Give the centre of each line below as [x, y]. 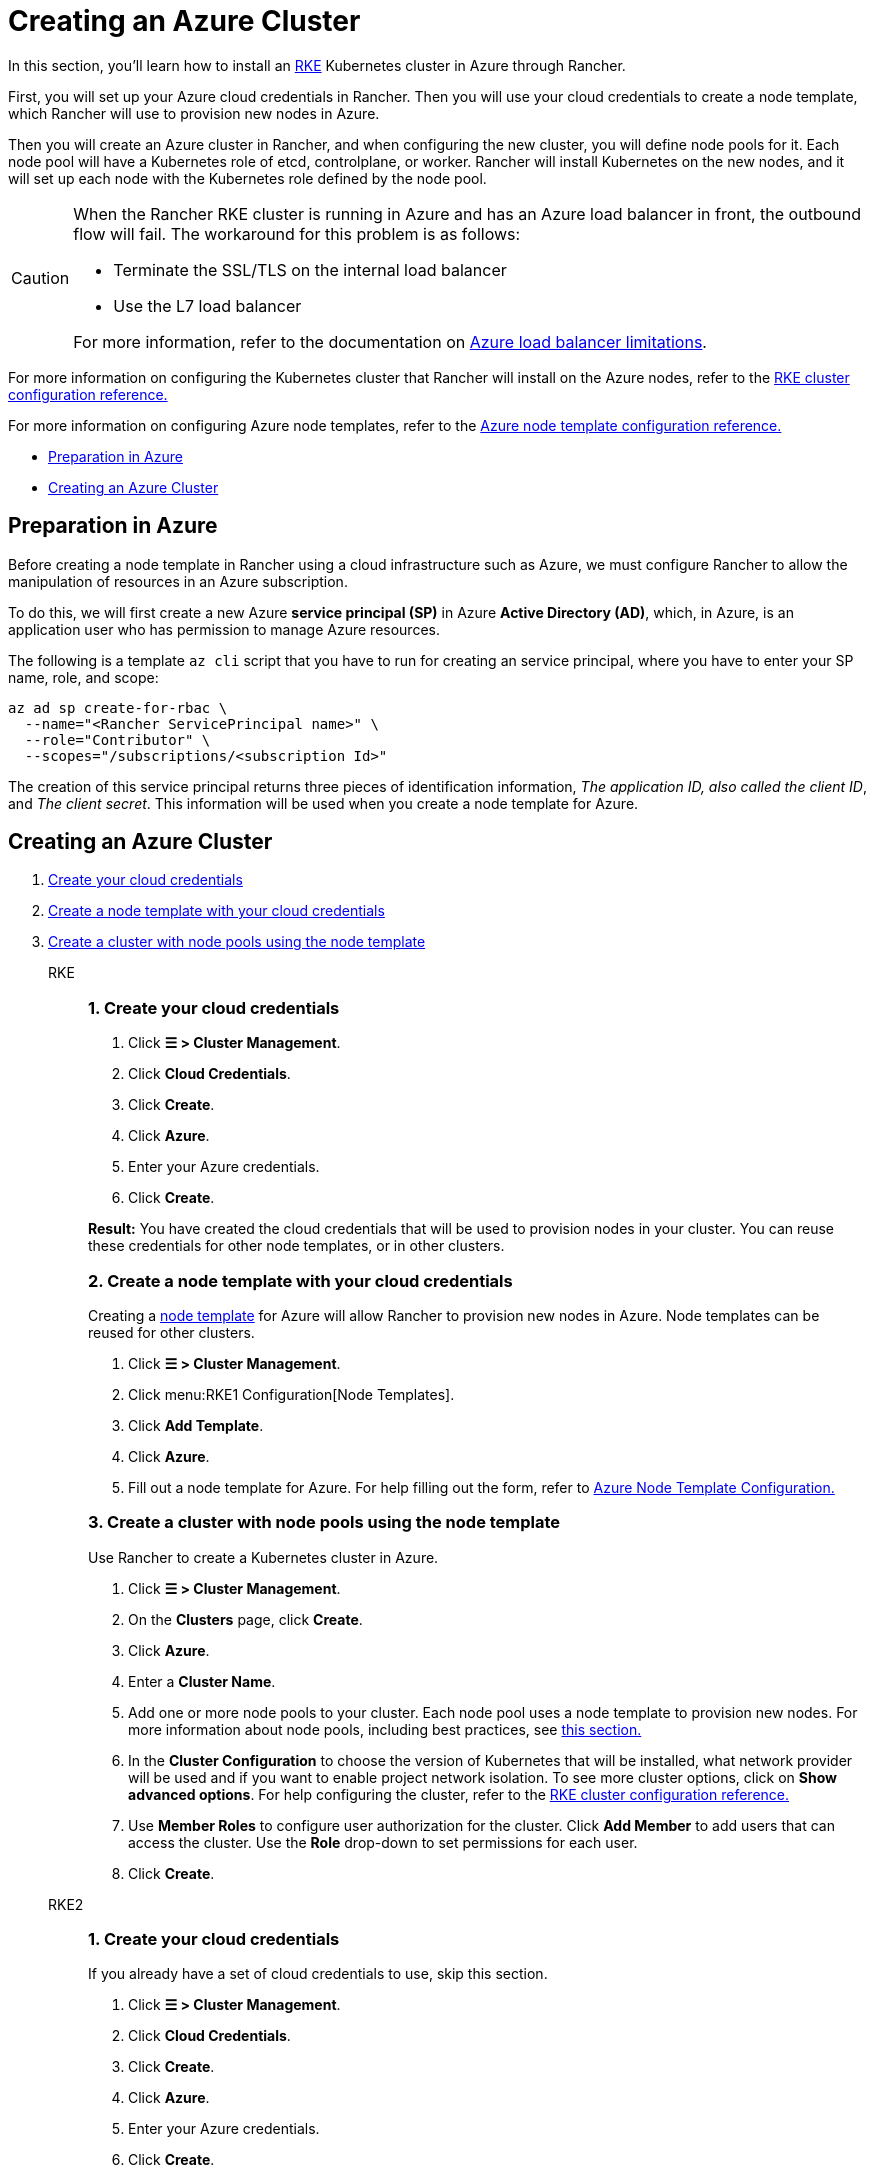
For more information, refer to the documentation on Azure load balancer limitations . [390, 341]
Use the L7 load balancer [207, 305]
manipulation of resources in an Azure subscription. [178, 581]
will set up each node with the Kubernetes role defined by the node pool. [247, 178]
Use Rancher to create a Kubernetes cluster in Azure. [263, 1557]
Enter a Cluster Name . [202, 1681]
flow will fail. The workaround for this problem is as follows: [297, 233]
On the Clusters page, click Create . [245, 1619]
